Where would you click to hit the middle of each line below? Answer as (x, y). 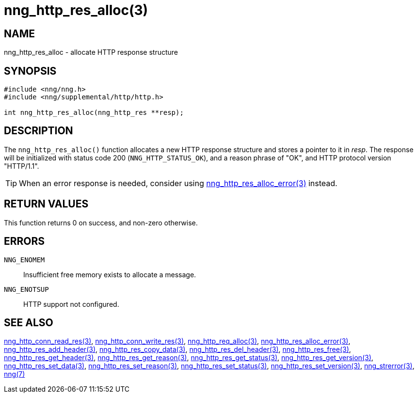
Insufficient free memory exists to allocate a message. (110, 274)
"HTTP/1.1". (22, 166)
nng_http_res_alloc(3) (76, 10)
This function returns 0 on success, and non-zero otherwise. (101, 222)
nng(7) (15, 374)
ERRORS (24, 241)
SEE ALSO (29, 322)
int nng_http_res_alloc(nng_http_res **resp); (94, 113)
